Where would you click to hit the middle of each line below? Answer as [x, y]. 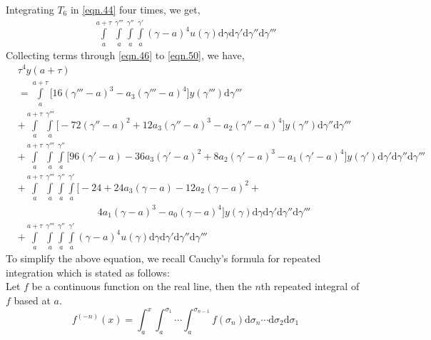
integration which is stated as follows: [88, 272]
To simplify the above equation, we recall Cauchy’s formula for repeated [163, 258]
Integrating [30, 9]
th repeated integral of [310, 286]
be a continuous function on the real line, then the [142, 286]
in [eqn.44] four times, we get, [135, 9]
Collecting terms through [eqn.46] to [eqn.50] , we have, [125, 55]
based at [32, 300]
